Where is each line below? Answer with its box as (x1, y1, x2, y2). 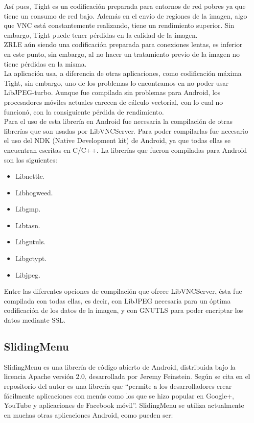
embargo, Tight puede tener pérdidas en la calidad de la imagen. (4, 29, 198, 40)
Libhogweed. (15, 187, 53, 197)
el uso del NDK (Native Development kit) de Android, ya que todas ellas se (4, 135, 231, 145)
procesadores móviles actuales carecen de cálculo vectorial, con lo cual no (4, 96, 223, 107)
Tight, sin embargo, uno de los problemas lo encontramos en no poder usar (4, 77, 229, 88)
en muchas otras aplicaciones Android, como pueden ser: (4, 409, 173, 420)
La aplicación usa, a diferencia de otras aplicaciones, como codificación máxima (4, 68, 242, 78)
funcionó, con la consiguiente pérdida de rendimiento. (4, 106, 164, 117)
